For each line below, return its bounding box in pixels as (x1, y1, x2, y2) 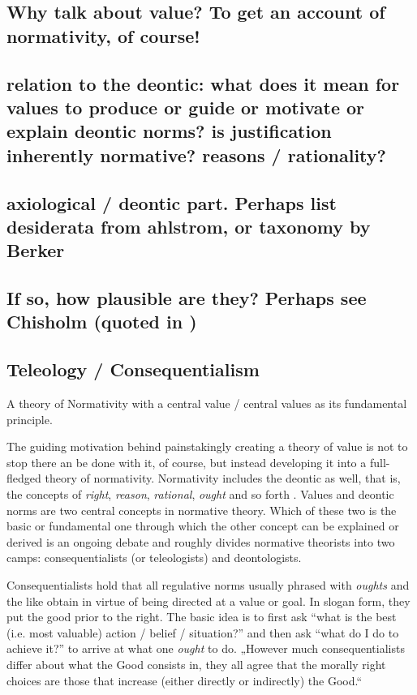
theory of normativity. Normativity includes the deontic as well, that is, (45, 470, 401, 487)
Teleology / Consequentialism (6, 357, 260, 382)
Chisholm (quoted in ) (6, 309, 197, 334)
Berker (6, 238, 65, 263)
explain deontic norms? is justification (6, 118, 332, 144)
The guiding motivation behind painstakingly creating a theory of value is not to (6, 438, 408, 455)
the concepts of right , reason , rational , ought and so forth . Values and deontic (6, 486, 394, 503)
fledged (6, 470, 41, 487)
